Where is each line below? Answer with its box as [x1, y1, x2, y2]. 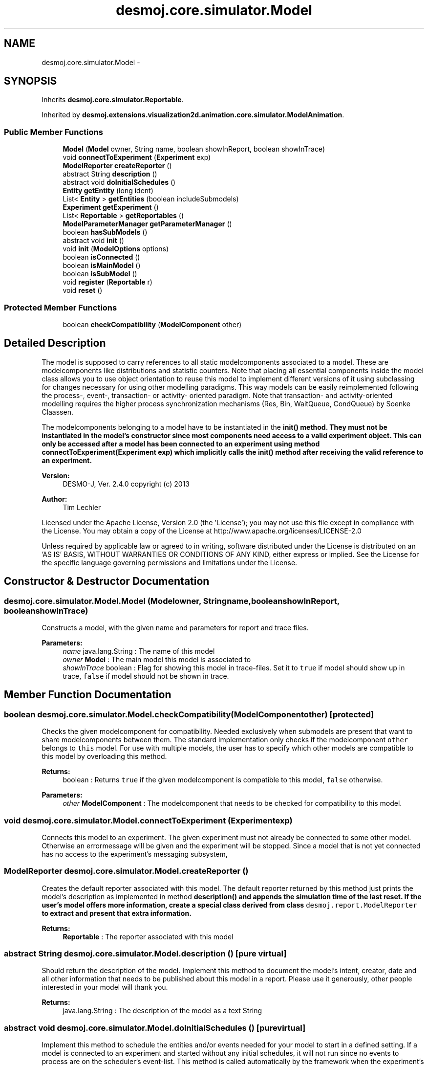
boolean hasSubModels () [63, 228, 148, 237]
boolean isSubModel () [63, 269, 137, 278]
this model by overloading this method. [42, 752, 167, 761]
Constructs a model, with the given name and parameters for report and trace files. [42, 623, 309, 632]
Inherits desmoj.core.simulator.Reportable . [42, 95, 184, 104]
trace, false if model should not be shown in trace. [63, 672, 229, 680]
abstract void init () [63, 236, 124, 245]
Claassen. [42, 407, 73, 416]
